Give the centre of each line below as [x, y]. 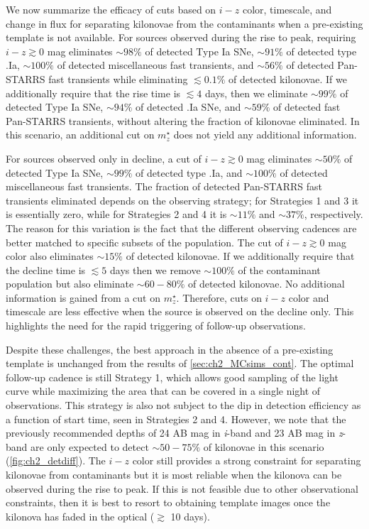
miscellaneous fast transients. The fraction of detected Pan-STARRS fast [164, 186]
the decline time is [46, 269]
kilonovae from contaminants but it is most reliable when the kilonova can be [174, 474]
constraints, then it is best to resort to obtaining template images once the [168, 502]
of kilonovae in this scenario [264, 446]
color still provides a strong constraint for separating [247, 460]
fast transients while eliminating [118, 78]
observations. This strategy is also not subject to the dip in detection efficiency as [183, 405]
